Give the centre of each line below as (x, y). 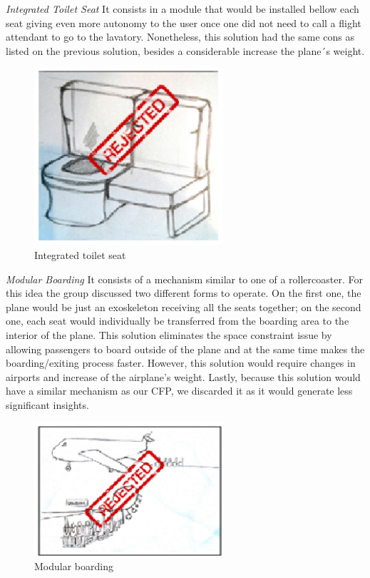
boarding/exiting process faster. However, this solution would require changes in (181, 363)
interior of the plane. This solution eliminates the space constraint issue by (169, 334)
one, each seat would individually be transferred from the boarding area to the (178, 321)
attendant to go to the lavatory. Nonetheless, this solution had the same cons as (180, 37)
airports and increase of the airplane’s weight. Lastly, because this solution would (183, 376)
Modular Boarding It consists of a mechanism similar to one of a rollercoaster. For (184, 279)
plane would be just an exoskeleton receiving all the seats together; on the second (184, 306)
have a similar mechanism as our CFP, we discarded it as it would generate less (179, 391)
